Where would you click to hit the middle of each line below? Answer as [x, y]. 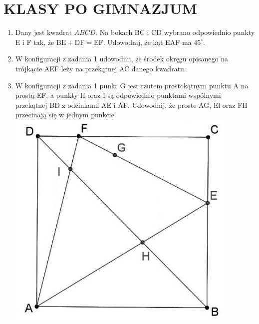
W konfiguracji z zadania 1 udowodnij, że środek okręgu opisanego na [122, 59]
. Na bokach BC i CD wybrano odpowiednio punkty [175, 32]
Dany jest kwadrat [43, 32]
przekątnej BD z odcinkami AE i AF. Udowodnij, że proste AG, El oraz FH [131, 105]
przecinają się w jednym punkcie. [66, 115]
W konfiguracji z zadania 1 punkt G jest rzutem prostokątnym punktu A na [132, 85]
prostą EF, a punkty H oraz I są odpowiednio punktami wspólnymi [118, 95]
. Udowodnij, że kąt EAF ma [147, 42]
